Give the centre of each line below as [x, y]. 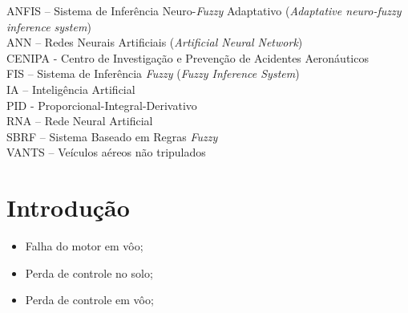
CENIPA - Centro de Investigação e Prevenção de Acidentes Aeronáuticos [188, 57]
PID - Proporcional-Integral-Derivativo [102, 105]
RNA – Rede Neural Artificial [80, 121]
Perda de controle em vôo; [89, 300]
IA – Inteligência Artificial [71, 89]
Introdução [68, 207]
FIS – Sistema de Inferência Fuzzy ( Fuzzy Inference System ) [153, 73]
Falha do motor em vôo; [84, 246]
